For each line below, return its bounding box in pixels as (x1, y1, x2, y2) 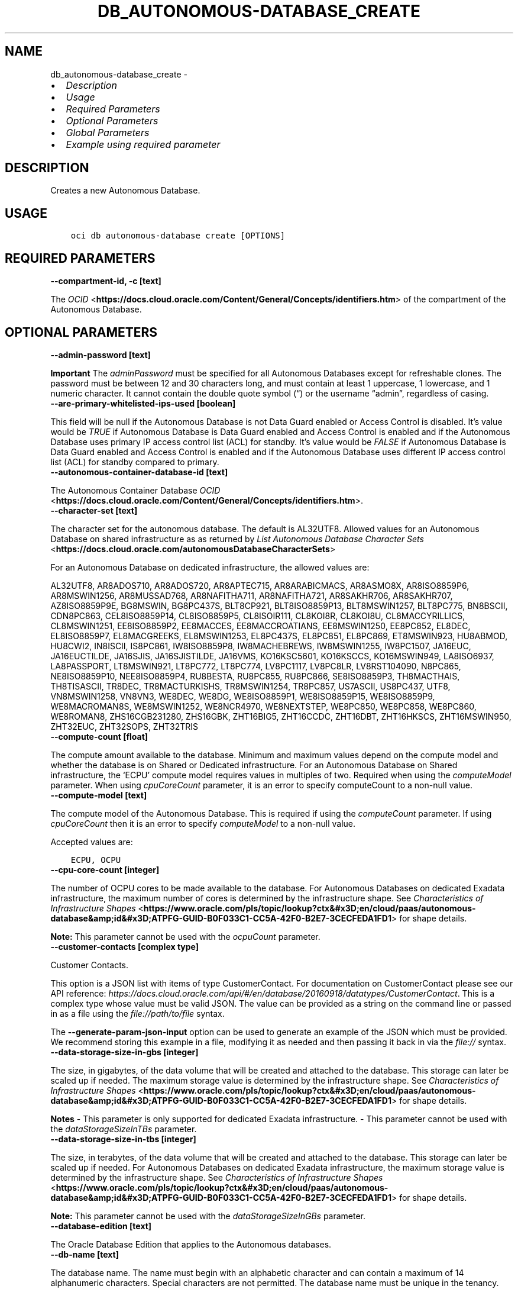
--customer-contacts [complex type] (50, 941, 199, 952)
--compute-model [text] (50, 789, 147, 800)
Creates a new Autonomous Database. (50, 185, 200, 196)
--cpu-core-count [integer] (50, 864, 160, 875)
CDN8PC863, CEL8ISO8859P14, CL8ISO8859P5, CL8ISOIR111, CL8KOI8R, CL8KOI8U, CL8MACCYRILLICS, (50, 610, 465, 621)
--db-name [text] (50, 1249, 119, 1259)
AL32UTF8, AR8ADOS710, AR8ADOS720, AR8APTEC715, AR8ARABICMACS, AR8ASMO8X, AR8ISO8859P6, (50, 580, 470, 591)
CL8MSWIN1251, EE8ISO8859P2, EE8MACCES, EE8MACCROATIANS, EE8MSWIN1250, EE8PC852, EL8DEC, (50, 620, 471, 631)
